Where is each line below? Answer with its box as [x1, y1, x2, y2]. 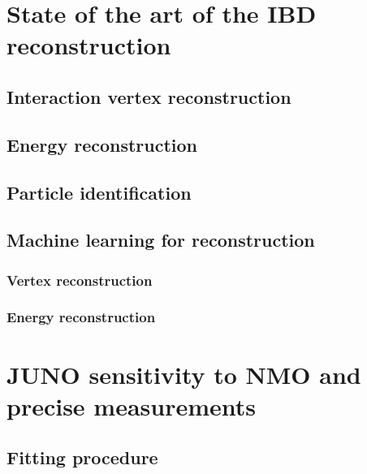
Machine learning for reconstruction [6, 227, 315, 252]
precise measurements [6, 389, 257, 422]
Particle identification [6, 179, 192, 205]
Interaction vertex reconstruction [6, 84, 291, 109]
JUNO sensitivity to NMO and [6, 357, 361, 390]
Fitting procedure [6, 445, 158, 470]
